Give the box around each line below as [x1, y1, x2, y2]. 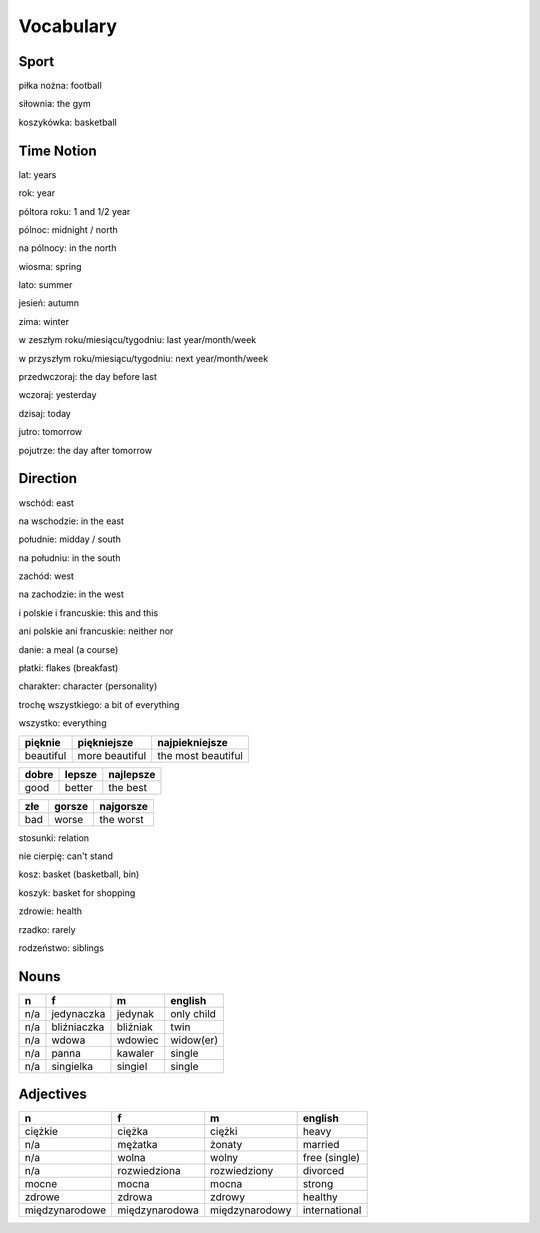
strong [302, 1177, 334, 1191]
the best [108, 780, 147, 794]
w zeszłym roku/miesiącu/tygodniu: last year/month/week [18, 334, 257, 346]
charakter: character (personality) [18, 680, 158, 692]
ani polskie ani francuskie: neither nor [18, 625, 174, 637]
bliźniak [116, 1020, 154, 1034]
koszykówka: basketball [18, 116, 117, 128]
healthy [302, 1190, 339, 1204]
